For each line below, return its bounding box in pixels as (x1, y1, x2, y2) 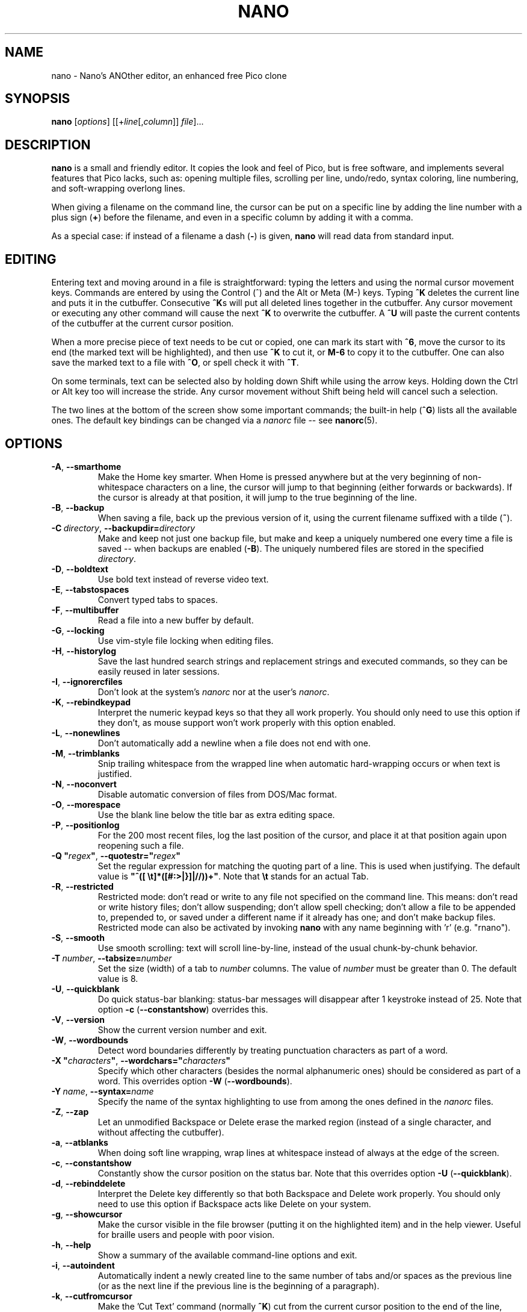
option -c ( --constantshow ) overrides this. (97, 1004, 268, 1014)
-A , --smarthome (51, 461, 122, 472)
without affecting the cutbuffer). (97, 1126, 224, 1137)
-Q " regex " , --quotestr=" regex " (51, 850, 180, 861)
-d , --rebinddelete (51, 1178, 126, 1189)
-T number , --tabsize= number (51, 952, 172, 963)
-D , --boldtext (51, 563, 108, 574)
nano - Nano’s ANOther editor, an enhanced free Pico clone (51, 70, 287, 81)
